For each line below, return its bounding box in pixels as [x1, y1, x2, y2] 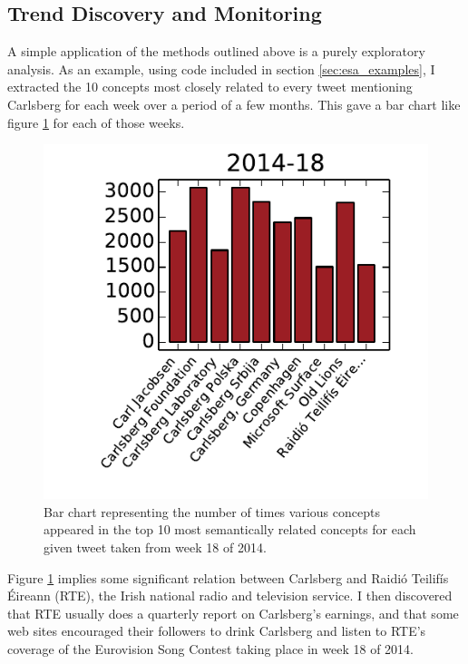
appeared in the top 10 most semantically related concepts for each [44, 520, 416, 539]
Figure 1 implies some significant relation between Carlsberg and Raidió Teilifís [7, 568, 449, 587]
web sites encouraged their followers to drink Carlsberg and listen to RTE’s [7, 621, 426, 640]
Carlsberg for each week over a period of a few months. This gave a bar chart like [7, 94, 461, 113]
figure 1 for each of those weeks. [7, 112, 185, 132]
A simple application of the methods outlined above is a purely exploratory [7, 42, 425, 61]
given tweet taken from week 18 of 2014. [44, 537, 267, 556]
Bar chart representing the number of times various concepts [44, 502, 380, 521]
